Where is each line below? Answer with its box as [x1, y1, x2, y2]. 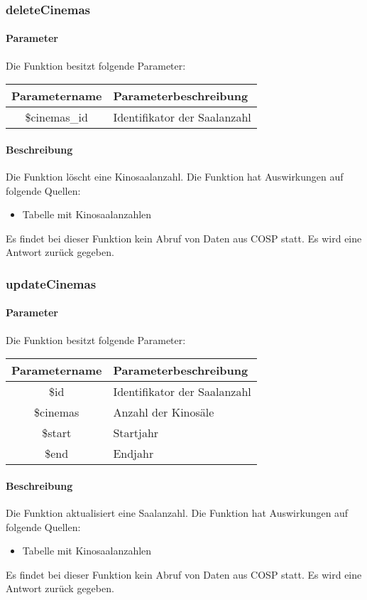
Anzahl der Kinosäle [113, 404, 214, 421]
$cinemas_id [25, 109, 88, 126]
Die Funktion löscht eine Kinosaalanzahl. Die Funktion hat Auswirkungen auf [6, 169, 344, 184]
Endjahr [113, 445, 154, 462]
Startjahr [113, 424, 159, 441]
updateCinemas [6, 274, 97, 292]
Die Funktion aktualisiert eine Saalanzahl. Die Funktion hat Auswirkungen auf [6, 505, 349, 520]
